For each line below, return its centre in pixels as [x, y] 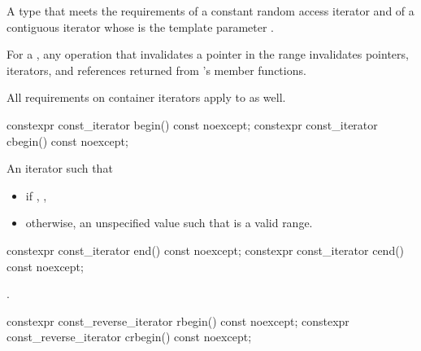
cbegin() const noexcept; [67, 140]
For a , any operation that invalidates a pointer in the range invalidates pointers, [208, 54]
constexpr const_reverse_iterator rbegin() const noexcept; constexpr [178, 320]
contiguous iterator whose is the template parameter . [140, 26]
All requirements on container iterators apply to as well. [146, 97]
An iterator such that [60, 168]
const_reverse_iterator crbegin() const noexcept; [129, 337]
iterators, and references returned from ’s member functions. [156, 70]
